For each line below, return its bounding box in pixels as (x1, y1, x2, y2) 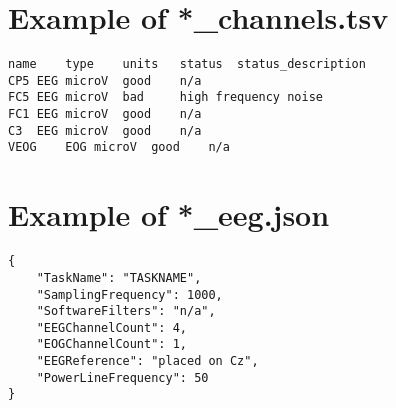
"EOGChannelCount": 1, (36, 337, 187, 352)
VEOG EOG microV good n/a (8, 140, 230, 155)
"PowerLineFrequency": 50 (36, 370, 209, 385)
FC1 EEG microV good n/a (8, 107, 202, 122)
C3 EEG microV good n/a (8, 123, 202, 138)
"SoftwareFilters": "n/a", (36, 304, 216, 319)
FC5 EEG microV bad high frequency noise (8, 90, 323, 105)
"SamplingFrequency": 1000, (36, 287, 223, 302)
